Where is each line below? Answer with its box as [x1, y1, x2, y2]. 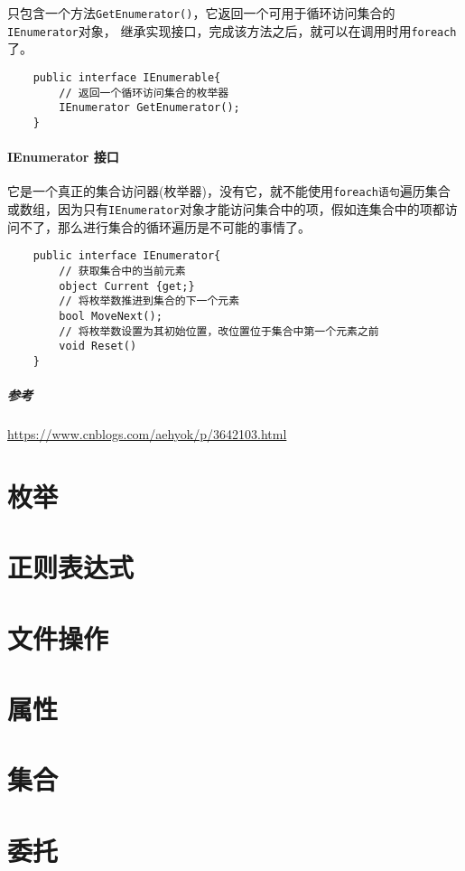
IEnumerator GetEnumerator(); [59, 101, 240, 115]
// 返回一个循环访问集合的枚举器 [59, 86, 229, 99]
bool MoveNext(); [59, 309, 163, 323]
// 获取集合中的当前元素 [59, 264, 186, 277]
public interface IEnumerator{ [33, 249, 221, 263]
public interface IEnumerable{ [33, 70, 221, 84]
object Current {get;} [59, 279, 195, 293]
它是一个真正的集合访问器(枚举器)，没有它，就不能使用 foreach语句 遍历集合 [7, 182, 451, 201]
